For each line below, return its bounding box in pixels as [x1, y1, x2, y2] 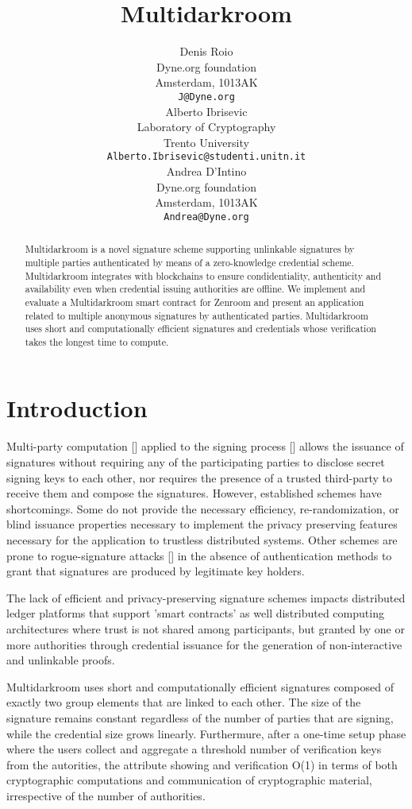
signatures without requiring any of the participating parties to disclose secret [6, 454, 385, 470]
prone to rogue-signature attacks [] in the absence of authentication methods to [6, 547, 392, 563]
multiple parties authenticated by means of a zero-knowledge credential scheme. [25, 255, 354, 269]
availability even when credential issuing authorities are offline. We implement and [25, 282, 366, 296]
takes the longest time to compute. [25, 335, 169, 348]
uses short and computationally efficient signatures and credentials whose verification [25, 322, 376, 335]
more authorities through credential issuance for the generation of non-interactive [6, 636, 402, 652]
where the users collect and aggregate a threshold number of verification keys [6, 741, 382, 757]
